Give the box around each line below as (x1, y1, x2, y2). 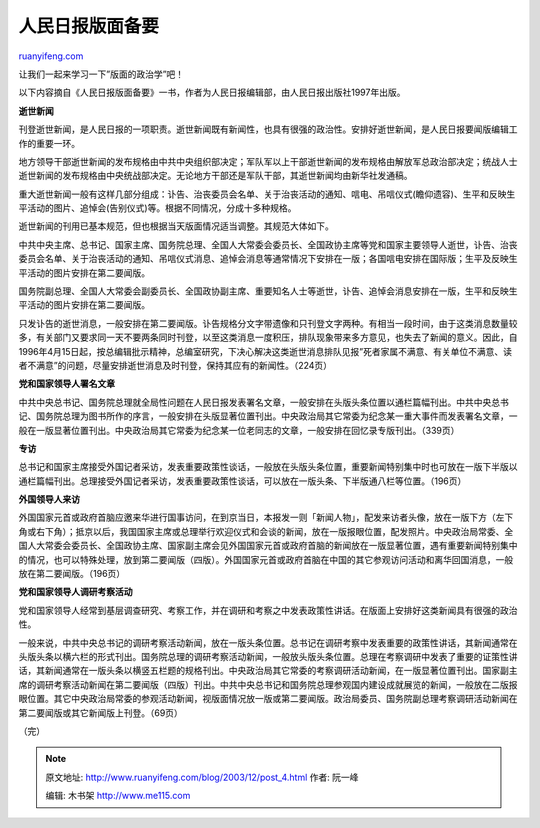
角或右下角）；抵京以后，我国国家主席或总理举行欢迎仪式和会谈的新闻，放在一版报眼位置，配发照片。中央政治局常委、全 (18, 525, 514, 537)
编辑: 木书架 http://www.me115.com (45, 790, 191, 802)
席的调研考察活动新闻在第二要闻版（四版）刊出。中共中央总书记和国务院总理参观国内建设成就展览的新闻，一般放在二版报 (18, 678, 518, 690)
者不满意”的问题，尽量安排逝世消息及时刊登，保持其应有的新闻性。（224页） (18, 359, 333, 371)
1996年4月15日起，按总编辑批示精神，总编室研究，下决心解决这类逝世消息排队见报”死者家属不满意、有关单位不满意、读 (18, 345, 512, 357)
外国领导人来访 (18, 493, 80, 505)
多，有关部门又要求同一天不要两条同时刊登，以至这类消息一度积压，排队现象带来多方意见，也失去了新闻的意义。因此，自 (18, 331, 518, 344)
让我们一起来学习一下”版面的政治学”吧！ (18, 68, 185, 80)
